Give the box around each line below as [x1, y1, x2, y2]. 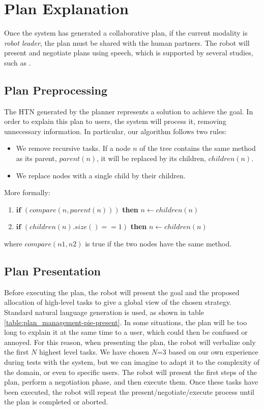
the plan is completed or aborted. [4, 396, 108, 407]
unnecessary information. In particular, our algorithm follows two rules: [4, 125, 227, 136]
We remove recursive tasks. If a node [16, 143, 131, 153]
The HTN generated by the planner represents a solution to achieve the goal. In [4, 106, 253, 116]
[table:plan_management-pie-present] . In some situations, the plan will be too [4, 317, 247, 327]
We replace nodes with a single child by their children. [16, 170, 186, 180]
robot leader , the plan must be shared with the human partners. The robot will [4, 37, 250, 48]
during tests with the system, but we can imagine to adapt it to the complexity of [4, 357, 259, 367]
